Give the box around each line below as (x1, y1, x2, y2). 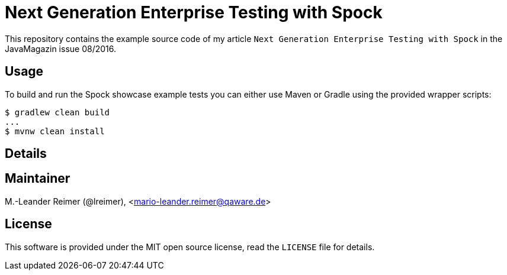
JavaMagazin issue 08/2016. (5, 43, 116, 54)
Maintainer (5, 171, 70, 186)
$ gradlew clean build (5, 107, 110, 117)
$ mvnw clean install (5, 126, 105, 136)
